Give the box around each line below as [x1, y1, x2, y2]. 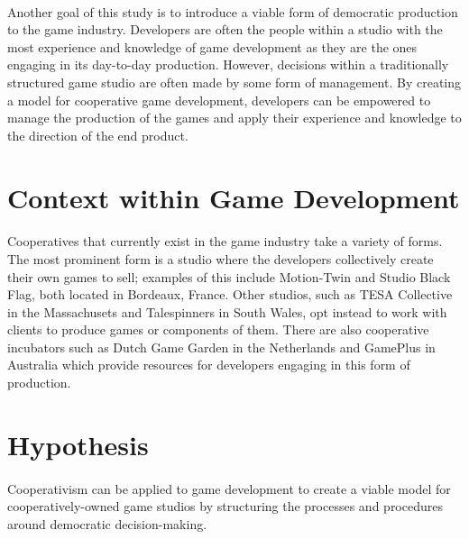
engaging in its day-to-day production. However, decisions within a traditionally [7, 55, 449, 74]
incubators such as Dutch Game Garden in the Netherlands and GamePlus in [7, 337, 436, 356]
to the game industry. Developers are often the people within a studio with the [7, 20, 443, 39]
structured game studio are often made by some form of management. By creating [7, 72, 462, 91]
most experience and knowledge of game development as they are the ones [7, 37, 418, 56]
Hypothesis [7, 425, 149, 462]
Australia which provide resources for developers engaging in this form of [7, 355, 410, 374]
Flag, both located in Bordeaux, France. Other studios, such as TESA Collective [7, 285, 453, 304]
